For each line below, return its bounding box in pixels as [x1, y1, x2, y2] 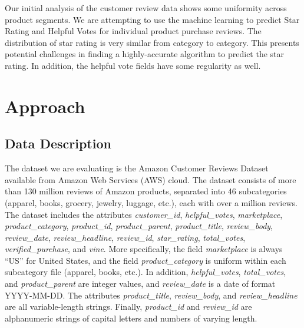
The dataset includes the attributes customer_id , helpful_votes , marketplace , [5, 208, 283, 220]
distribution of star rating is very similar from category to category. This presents [5, 36, 299, 48]
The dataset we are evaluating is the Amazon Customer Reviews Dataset [5, 162, 269, 174]
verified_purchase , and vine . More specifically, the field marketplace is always [5, 243, 283, 255]
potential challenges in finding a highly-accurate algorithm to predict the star [5, 48, 285, 60]
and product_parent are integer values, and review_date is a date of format [5, 277, 276, 290]
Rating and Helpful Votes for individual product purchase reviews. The [5, 25, 262, 37]
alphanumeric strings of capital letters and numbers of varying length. [5, 312, 257, 324]
